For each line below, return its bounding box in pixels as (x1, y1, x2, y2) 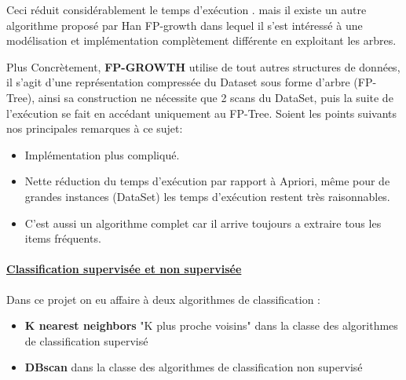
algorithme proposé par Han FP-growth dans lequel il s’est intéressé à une (6, 16, 363, 33)
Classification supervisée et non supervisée (6, 261, 242, 277)
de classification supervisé (24, 332, 148, 349)
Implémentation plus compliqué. (24, 146, 180, 163)
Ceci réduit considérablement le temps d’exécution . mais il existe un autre (6, 2, 367, 17)
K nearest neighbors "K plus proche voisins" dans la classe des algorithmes (24, 317, 398, 334)
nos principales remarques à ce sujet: (6, 120, 183, 137)
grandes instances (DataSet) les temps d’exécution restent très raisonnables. (24, 188, 390, 204)
